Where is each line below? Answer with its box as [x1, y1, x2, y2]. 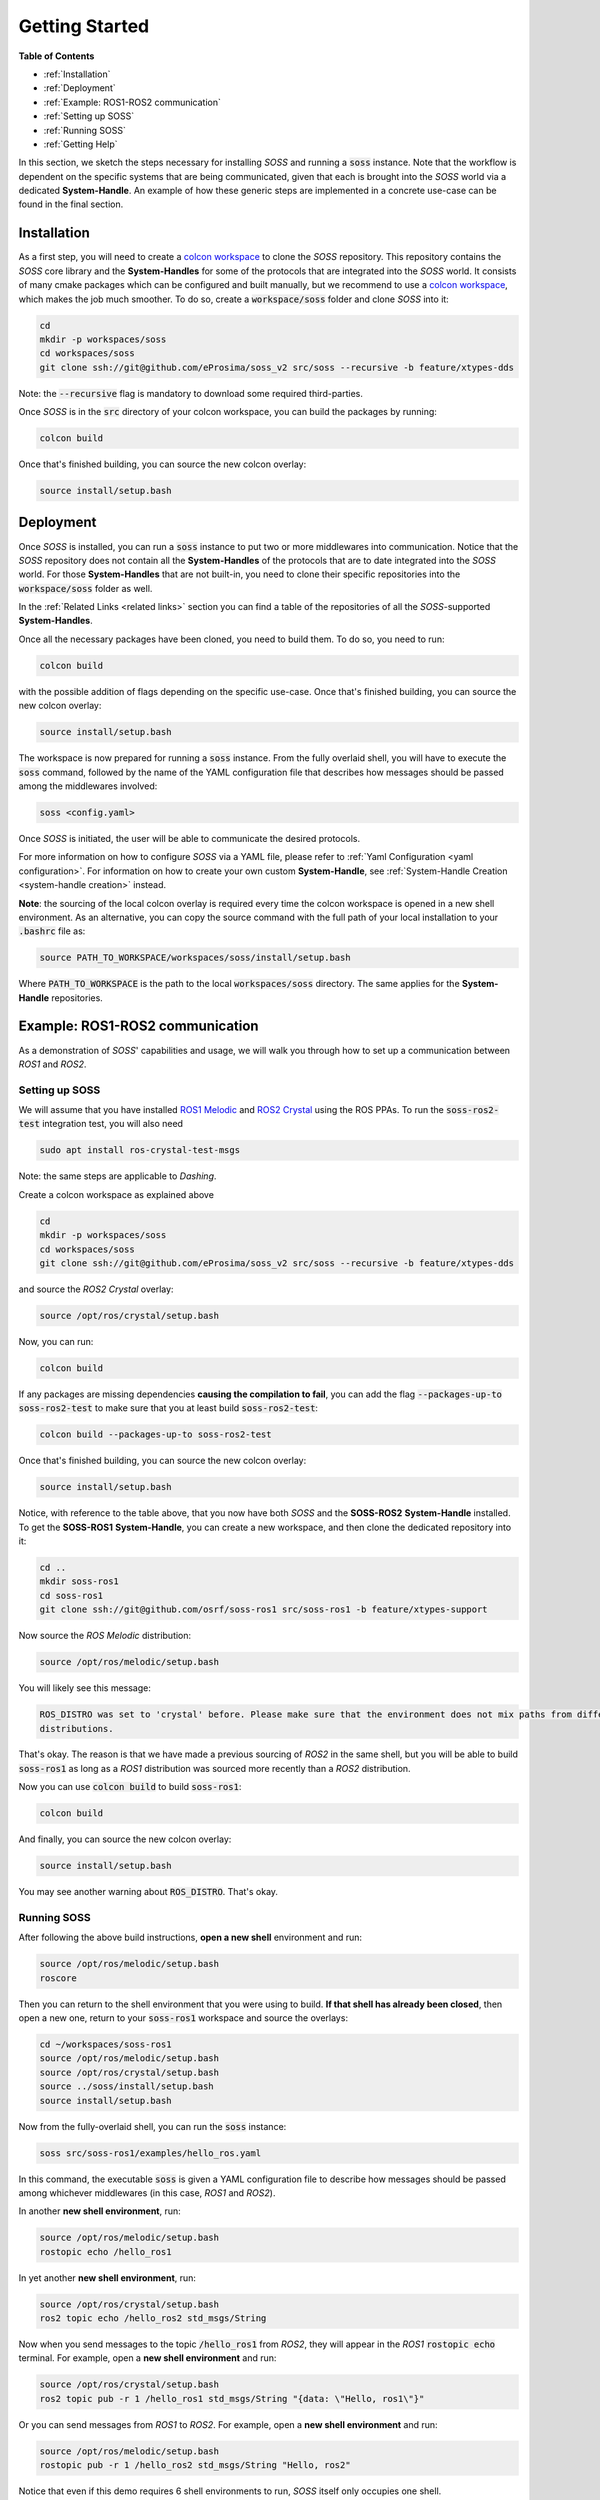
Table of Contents [18, 50, 95, 62]
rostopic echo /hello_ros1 [39, 2246, 172, 2257]
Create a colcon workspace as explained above [18, 1188, 215, 1200]
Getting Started [18, 15, 150, 37]
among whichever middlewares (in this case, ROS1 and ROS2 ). [18, 2186, 276, 2199]
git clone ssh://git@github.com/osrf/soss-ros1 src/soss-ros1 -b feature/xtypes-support [39, 1604, 489, 1615]
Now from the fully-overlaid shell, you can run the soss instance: [18, 2120, 287, 2132]
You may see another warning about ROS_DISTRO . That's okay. [18, 1886, 279, 1898]
